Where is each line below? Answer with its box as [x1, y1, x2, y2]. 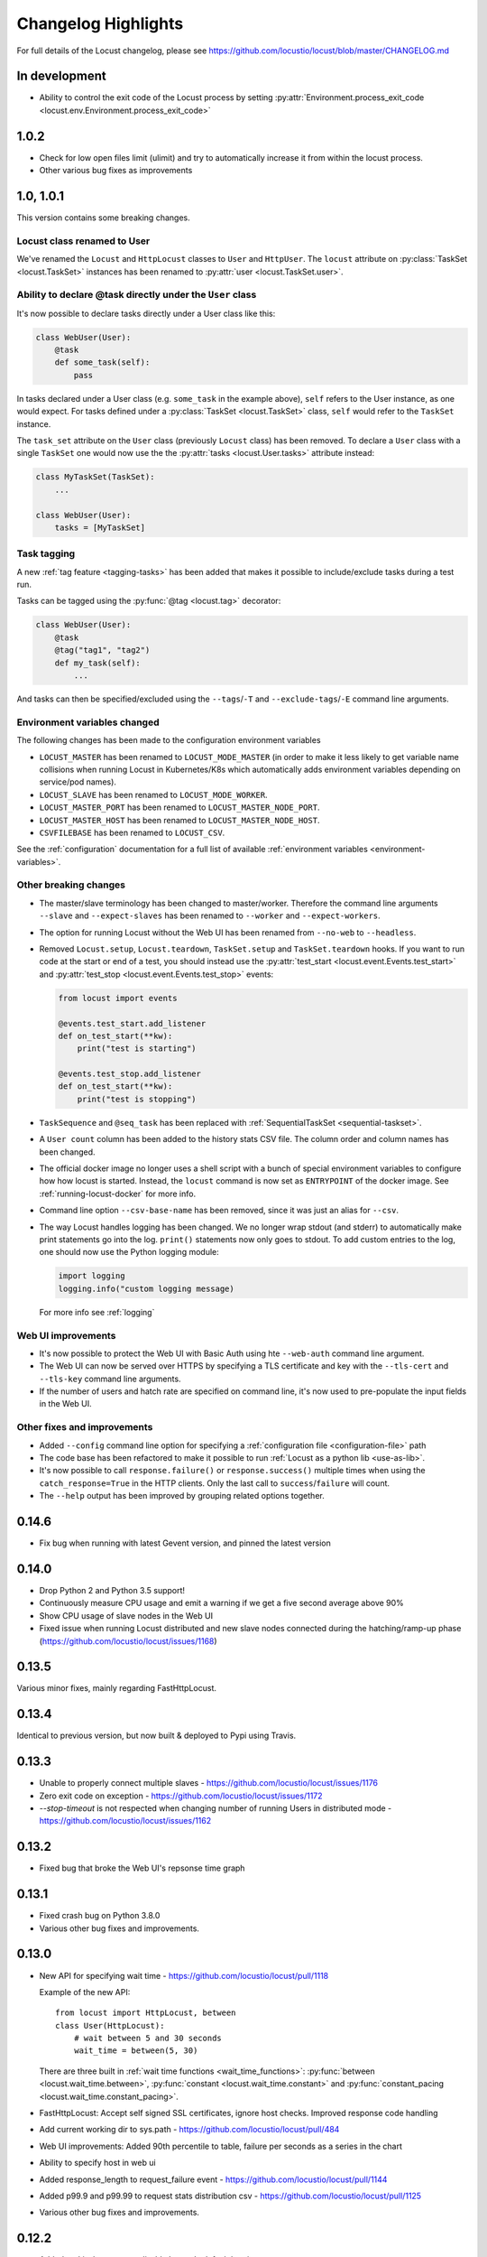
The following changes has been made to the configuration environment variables [16, 735, 321, 746]
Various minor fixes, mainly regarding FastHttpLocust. [16, 1683, 216, 1694]
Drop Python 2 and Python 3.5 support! [39, 1584, 185, 1595]
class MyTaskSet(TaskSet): [35, 472, 155, 482]
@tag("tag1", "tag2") [54, 646, 151, 655]
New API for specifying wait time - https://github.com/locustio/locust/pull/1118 [39, 1970, 329, 1981]
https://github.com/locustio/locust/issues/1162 [39, 1816, 212, 1826]
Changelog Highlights [16, 14, 184, 33]
